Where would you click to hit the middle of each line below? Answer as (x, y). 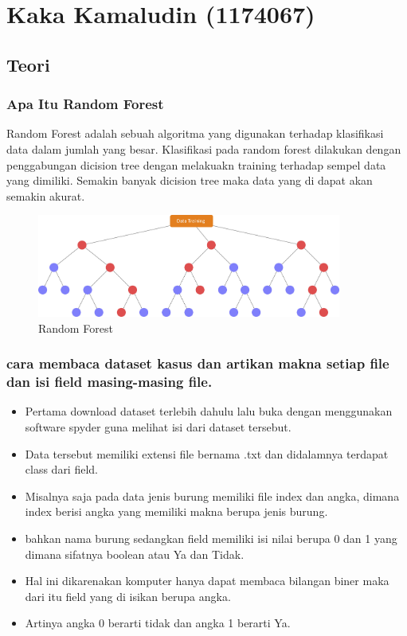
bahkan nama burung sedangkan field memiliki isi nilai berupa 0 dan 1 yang (211, 538)
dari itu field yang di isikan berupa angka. (128, 596)
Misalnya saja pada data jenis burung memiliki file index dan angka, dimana (212, 496)
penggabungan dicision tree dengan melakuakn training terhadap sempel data (196, 164)
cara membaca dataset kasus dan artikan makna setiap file (198, 363)
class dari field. (61, 469)
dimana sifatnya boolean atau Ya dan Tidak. (135, 554)
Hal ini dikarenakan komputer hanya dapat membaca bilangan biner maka (207, 581)
